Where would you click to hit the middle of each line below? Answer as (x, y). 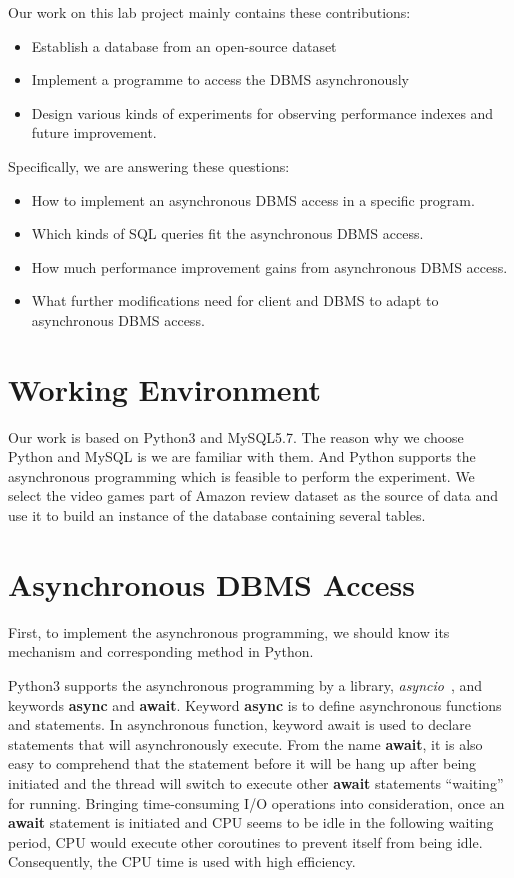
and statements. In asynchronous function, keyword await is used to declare (239, 724)
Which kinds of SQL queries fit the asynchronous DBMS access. (227, 233)
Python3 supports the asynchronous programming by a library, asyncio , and (245, 684)
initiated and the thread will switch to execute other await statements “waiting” (256, 782)
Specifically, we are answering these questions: (149, 165)
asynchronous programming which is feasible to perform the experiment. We (241, 475)
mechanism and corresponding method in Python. (161, 651)
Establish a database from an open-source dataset (184, 45)
